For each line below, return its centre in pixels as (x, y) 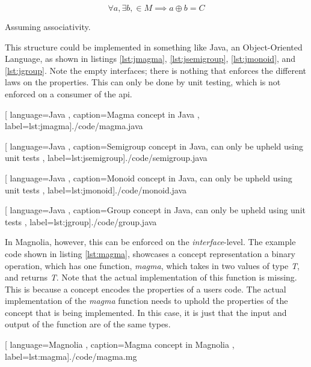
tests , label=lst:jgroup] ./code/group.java (81, 221)
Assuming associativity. (48, 26)
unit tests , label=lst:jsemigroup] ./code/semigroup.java (106, 158)
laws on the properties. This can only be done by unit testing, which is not (143, 82)
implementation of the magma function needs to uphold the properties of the (146, 301)
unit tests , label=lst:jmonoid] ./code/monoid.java (96, 190)
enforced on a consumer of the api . (69, 93)
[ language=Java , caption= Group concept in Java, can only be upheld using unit (155, 210)
